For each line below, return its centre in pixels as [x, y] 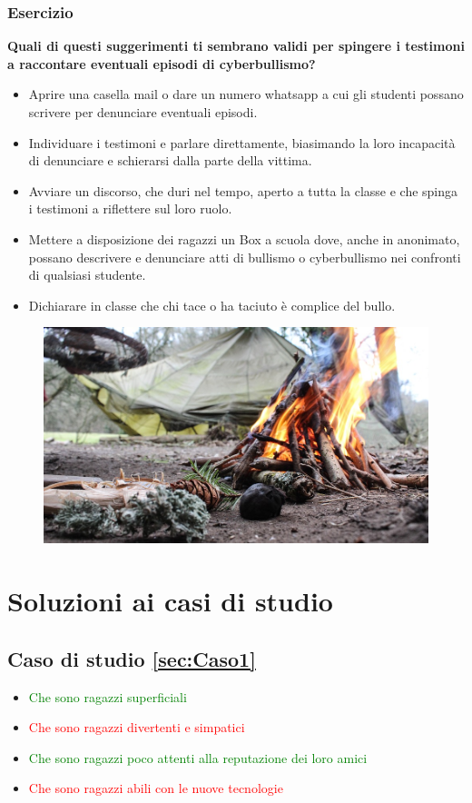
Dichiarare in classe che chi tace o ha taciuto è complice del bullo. [212, 305]
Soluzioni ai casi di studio [170, 601]
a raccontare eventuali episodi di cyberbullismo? [162, 63]
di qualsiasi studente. [87, 275]
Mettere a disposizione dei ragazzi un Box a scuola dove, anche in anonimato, [244, 238]
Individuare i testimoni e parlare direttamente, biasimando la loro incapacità [242, 142]
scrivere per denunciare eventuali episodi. [143, 112]
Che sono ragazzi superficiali [108, 696]
